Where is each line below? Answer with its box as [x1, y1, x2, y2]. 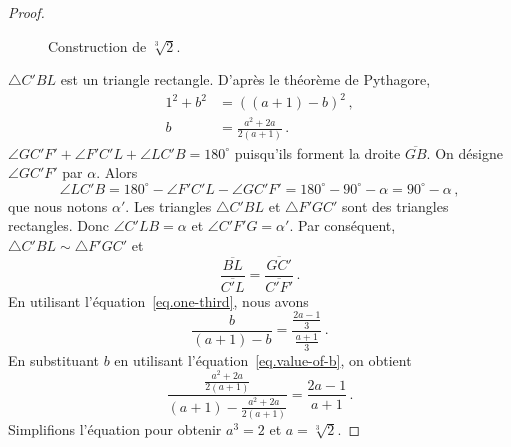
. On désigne [426, 142, 503, 163]
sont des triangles [342, 195, 449, 216]
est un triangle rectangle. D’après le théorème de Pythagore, [60, 69, 431, 90]
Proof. [8, 2, 45, 22]
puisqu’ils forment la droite [234, 142, 401, 163]
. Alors [96, 162, 138, 183]
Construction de [48, 35, 147, 56]
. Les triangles [125, 195, 212, 216]
